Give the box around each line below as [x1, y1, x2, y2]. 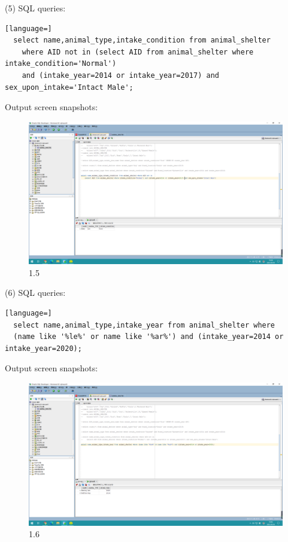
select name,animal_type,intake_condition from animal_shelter [13, 36, 271, 45]
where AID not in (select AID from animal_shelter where [22, 47, 254, 56]
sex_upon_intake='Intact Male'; [5, 83, 134, 92]
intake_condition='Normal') [5, 59, 117, 68]
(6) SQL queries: [5, 286, 66, 299]
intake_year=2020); [5, 344, 82, 353]
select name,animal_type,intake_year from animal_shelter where [13, 320, 275, 329]
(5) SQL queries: [5, 2, 66, 14]
